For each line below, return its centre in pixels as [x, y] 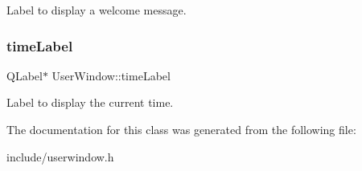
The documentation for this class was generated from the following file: [181, 129]
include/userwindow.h [60, 156]
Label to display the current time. [90, 102]
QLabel [25, 75]
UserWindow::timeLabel [111, 75]
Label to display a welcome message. [97, 10]
